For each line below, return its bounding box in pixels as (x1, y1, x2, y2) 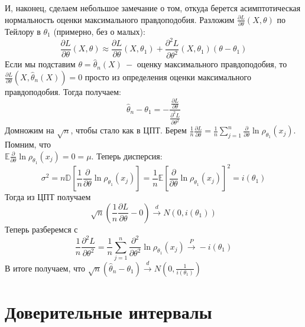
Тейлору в (5, 25, 41, 37)
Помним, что (5, 138, 51, 151)
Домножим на (5, 124, 54, 136)
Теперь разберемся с (5, 223, 78, 235)
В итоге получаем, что (5, 261, 86, 274)
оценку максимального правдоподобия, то (137, 58, 287, 70)
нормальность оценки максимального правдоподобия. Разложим (5, 13, 235, 25)
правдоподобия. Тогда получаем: (5, 86, 121, 97)
